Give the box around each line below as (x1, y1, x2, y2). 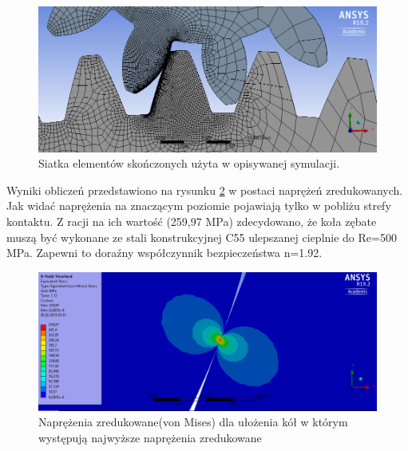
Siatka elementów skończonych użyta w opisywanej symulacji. (38, 155, 340, 172)
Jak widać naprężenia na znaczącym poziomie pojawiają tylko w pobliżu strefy (6, 197, 391, 214)
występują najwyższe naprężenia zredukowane (38, 429, 262, 445)
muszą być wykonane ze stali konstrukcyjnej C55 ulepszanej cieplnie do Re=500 (6, 228, 397, 245)
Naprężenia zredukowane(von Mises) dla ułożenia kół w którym (38, 413, 348, 430)
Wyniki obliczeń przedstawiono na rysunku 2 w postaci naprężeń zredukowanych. (6, 181, 403, 198)
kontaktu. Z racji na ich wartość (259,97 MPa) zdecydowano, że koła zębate (6, 213, 377, 230)
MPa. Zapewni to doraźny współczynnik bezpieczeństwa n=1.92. (6, 244, 323, 261)
